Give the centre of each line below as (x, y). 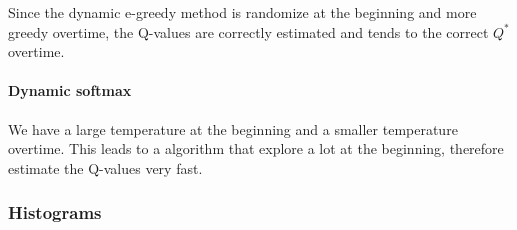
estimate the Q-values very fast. (105, 167)
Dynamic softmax (70, 90)
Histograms (55, 212)
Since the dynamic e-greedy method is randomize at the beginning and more (242, 12)
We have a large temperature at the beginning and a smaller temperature (233, 128)
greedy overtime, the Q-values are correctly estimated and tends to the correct (248, 31)
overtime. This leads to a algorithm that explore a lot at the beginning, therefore (256, 148)
